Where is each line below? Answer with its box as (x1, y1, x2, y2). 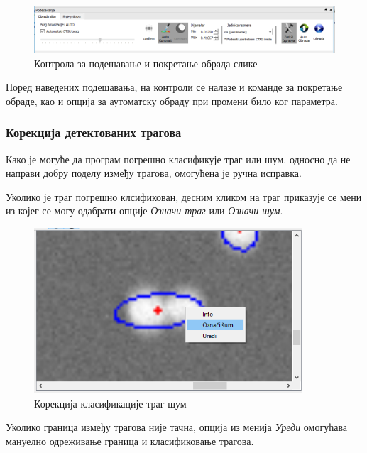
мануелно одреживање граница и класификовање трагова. (6, 433, 254, 448)
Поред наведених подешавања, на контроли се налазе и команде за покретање (6, 80, 343, 94)
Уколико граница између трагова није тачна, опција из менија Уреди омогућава (6, 420, 348, 435)
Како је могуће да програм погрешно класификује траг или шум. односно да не (6, 151, 351, 166)
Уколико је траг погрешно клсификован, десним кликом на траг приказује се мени (6, 189, 362, 204)
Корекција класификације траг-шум (34, 395, 187, 410)
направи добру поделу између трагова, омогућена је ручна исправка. (6, 165, 302, 180)
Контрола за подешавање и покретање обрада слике (34, 55, 258, 70)
